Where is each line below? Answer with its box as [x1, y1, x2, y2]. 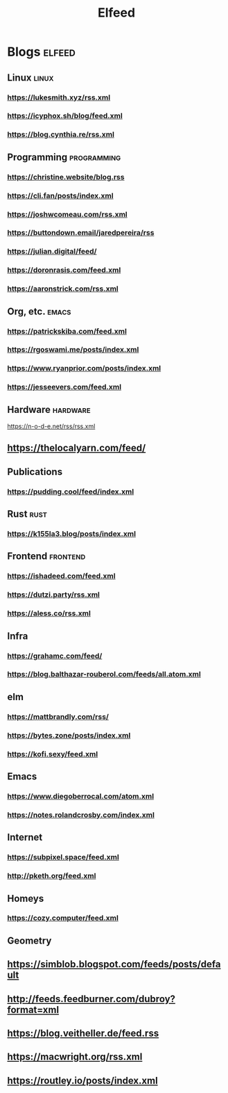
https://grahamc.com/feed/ [7, 651, 103, 661]
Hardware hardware [7, 403, 91, 415]
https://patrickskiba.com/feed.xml [7, 326, 127, 336]
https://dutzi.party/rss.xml [7, 590, 100, 599]
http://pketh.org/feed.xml [7, 871, 96, 881]
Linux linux [7, 72, 54, 83]
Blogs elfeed [7, 44, 76, 60]
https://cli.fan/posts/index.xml [7, 191, 114, 200]
